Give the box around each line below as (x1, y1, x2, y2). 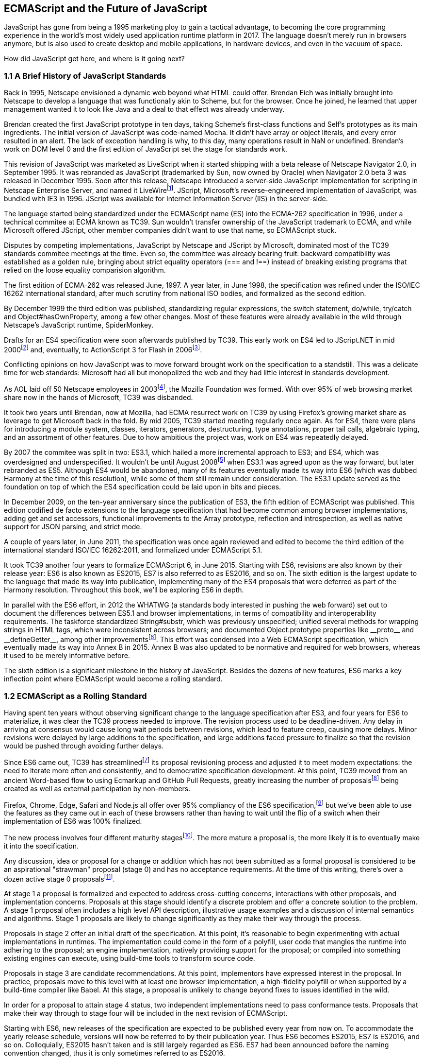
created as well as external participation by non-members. (4, 784, 191, 793)
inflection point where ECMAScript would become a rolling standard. (4, 675, 223, 683)
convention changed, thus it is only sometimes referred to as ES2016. (4, 1049, 225, 1058)
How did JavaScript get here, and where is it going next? (4, 54, 185, 63)
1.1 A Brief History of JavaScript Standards (4, 70, 166, 81)
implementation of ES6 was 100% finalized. (4, 817, 142, 826)
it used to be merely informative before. (4, 651, 130, 660)
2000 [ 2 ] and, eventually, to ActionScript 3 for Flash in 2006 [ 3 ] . (4, 344, 202, 354)
